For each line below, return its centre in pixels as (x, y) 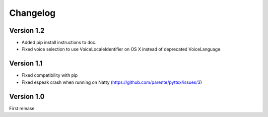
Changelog (32, 13)
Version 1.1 (26, 64)
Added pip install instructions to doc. (59, 43)
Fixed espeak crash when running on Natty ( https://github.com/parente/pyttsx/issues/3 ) (112, 82)
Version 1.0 (27, 96)
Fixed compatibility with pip (50, 75)
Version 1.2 (27, 30)
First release (22, 108)
